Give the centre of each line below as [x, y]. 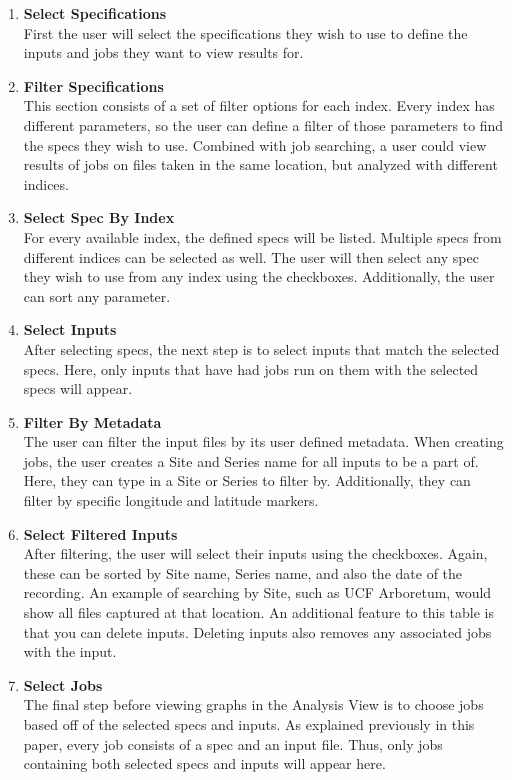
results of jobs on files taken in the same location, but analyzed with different [260, 164]
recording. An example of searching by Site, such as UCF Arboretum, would [257, 592]
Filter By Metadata [92, 421]
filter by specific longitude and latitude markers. [171, 500]
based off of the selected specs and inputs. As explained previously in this [249, 724]
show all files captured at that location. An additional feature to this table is [258, 612]
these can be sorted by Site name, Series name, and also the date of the [243, 572]
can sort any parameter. [97, 295]
